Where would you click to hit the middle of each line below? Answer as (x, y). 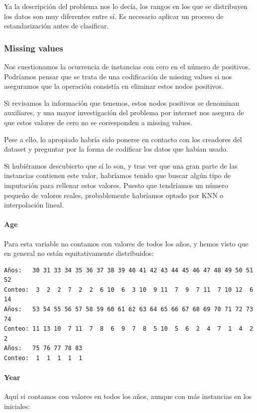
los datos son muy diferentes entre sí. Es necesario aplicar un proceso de (114, 16)
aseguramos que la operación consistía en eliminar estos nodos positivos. (114, 86)
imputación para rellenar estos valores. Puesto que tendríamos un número (116, 185)
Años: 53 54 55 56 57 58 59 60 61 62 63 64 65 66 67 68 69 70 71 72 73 (129, 310)
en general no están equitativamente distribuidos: (79, 253)
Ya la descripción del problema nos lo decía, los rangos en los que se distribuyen (126, 6)
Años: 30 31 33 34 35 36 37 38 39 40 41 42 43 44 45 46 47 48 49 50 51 (129, 270)
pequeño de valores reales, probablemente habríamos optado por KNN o (114, 195)
